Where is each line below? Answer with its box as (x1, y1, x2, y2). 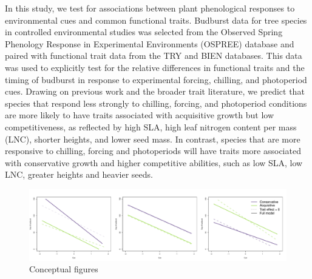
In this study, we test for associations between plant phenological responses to (5, 2, 295, 14)
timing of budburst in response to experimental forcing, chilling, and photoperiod (5, 73, 307, 86)
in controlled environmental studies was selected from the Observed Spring (5, 25, 283, 38)
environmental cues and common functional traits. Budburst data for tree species (5, 13, 307, 26)
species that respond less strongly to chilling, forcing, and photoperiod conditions (5, 96, 307, 109)
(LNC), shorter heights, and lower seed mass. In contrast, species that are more (5, 132, 300, 145)
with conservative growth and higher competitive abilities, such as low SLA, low (5, 156, 303, 169)
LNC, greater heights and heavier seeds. (5, 168, 153, 181)
